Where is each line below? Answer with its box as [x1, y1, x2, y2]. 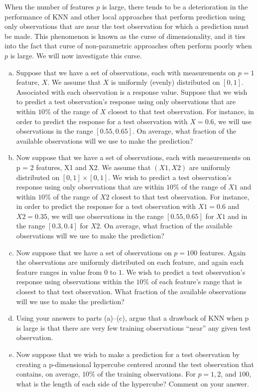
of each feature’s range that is [151, 276, 242, 287]
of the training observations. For [97, 369, 196, 379]
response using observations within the [16, 276, 134, 287]
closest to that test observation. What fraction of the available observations [16, 286, 247, 297]
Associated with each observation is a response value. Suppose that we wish [16, 86, 248, 97]
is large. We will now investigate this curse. [10, 50, 142, 60]
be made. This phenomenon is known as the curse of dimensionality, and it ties [4, 30, 246, 41]
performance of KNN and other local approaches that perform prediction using [4, 11, 246, 21]
